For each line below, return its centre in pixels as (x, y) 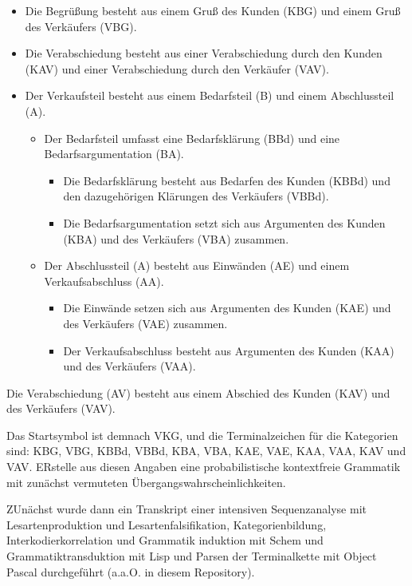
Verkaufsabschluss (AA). (104, 281)
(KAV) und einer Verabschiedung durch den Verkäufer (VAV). (177, 68)
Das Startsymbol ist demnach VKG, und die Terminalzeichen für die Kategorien (202, 435)
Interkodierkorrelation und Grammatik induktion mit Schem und (165, 540)
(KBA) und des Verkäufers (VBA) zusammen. (176, 238)
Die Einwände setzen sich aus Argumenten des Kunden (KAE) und (227, 308)
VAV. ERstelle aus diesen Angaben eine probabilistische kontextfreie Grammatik (204, 467)
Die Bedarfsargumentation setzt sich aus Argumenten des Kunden (224, 222)
